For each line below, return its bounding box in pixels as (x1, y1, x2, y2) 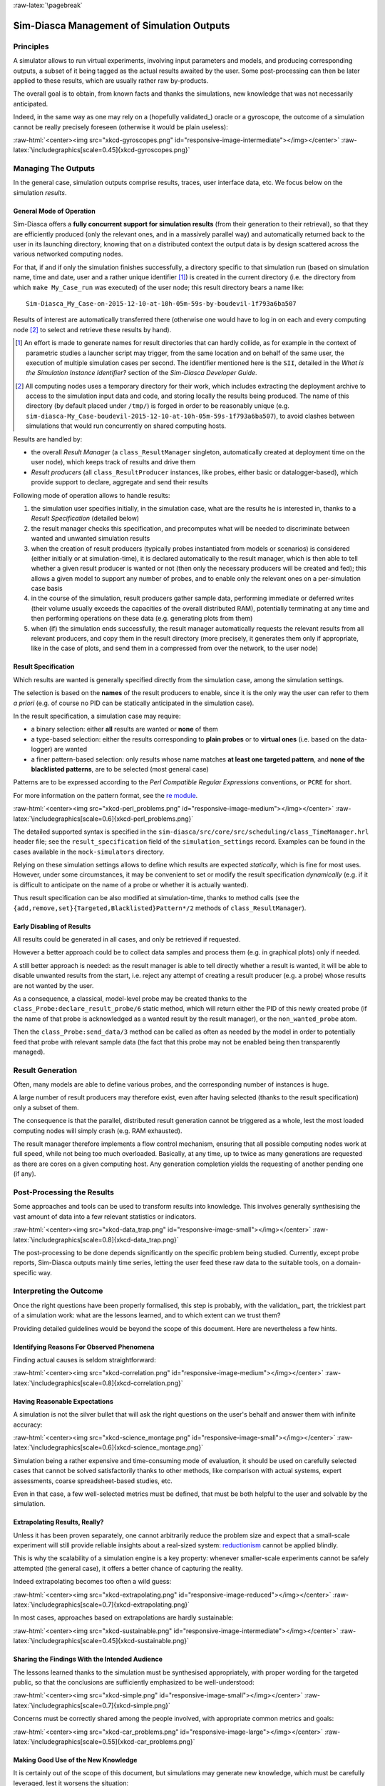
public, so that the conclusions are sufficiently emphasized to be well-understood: (13, 1677, 255, 1686)
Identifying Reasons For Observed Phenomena (13, 1342, 155, 1351)
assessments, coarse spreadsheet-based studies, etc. (13, 1476, 173, 1485)
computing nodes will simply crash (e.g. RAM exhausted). (13, 1126, 183, 1135)
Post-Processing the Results (13, 1187, 114, 1197)
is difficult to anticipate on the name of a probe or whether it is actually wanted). (13, 880, 249, 889)
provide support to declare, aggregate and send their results (31, 478, 208, 487)
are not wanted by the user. (13, 981, 94, 989)
